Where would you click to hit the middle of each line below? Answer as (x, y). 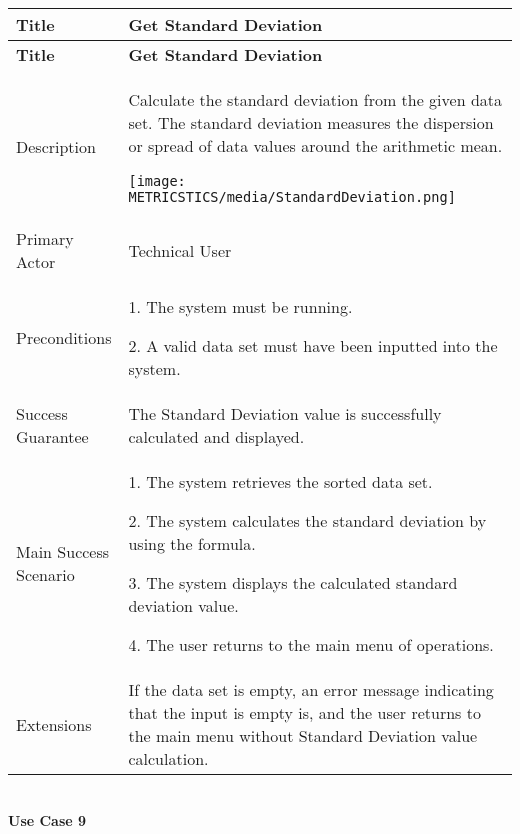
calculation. (168, 758)
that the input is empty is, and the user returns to (304, 712)
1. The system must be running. (240, 306)
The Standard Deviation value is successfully (285, 413)
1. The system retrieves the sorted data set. (280, 481)
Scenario (45, 574)
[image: (157, 181)
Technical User (180, 250)
